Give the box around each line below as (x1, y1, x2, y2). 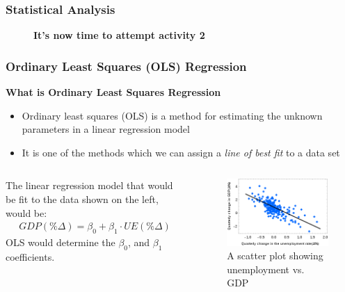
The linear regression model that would (6, 178, 173, 193)
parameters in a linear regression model (22, 122, 190, 136)
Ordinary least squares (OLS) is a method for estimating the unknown (22, 108, 323, 122)
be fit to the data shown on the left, (6, 192, 159, 206)
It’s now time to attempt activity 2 (33, 28, 205, 42)
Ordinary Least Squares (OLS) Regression (6, 57, 247, 74)
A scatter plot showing (227, 248, 323, 263)
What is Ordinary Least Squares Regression (6, 85, 221, 99)
